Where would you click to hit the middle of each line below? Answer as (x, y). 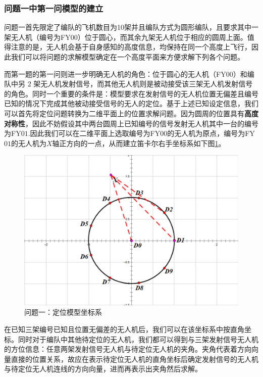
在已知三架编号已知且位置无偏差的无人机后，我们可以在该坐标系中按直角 (124, 329)
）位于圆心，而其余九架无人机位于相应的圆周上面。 (162, 37)
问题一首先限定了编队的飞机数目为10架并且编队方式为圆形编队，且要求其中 (128, 27)
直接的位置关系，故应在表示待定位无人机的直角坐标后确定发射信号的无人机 (135, 359)
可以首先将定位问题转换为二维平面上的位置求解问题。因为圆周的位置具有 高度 (131, 113)
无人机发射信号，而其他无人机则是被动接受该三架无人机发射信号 (147, 84)
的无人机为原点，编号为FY (211, 133)
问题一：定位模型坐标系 (63, 312)
